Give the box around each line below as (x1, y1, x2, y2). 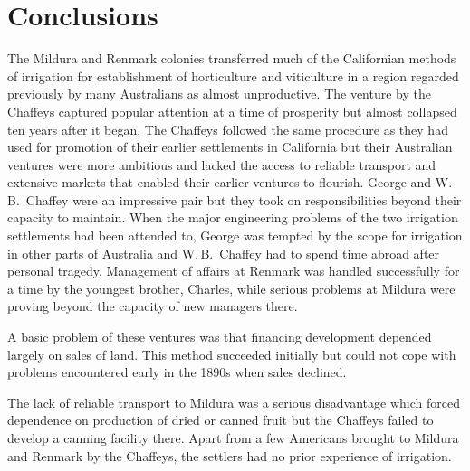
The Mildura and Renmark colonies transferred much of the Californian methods (7, 49, 456, 68)
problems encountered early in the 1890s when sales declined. (7, 363, 347, 382)
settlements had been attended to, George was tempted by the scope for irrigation (7, 226, 463, 245)
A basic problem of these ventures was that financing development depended (7, 327, 432, 346)
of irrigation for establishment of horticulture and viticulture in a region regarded (7, 66, 459, 85)
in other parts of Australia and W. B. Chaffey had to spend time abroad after (7, 243, 440, 262)
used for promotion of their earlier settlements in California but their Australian (7, 137, 453, 156)
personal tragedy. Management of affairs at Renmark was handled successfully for (7, 261, 460, 280)
